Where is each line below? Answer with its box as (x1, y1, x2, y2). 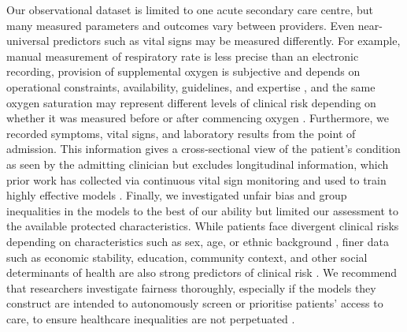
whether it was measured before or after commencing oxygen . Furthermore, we (6, 110, 389, 126)
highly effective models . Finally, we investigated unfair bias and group (6, 187, 347, 203)
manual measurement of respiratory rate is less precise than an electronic (6, 47, 359, 64)
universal (6, 32, 50, 49)
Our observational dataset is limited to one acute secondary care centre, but (6, 2, 373, 17)
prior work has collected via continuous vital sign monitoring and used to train (6, 171, 387, 188)
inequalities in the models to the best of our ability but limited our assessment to (6, 202, 398, 218)
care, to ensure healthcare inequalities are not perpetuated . (6, 310, 295, 326)
